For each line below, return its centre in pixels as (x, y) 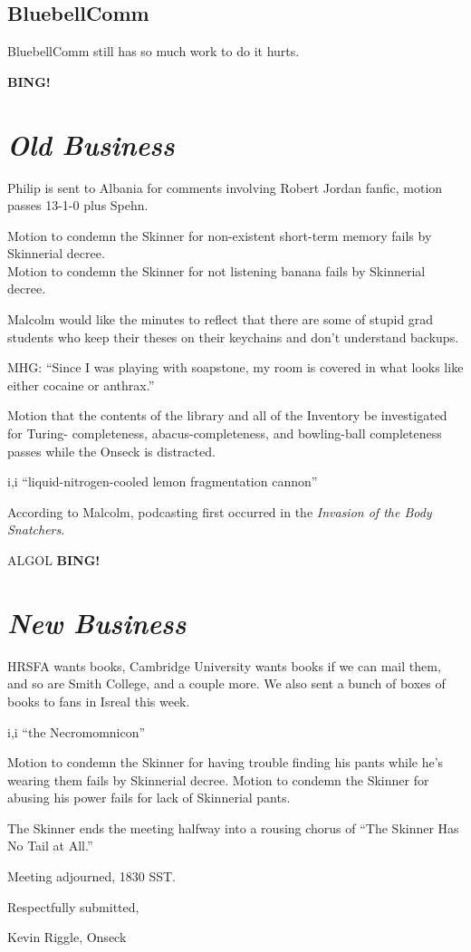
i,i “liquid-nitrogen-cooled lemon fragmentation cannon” (163, 481)
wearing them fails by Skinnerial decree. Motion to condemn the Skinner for (218, 779)
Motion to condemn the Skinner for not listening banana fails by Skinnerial (216, 270)
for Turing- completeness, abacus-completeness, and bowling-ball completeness (225, 433)
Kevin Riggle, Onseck (67, 937)
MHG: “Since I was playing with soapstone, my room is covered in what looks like (235, 367)
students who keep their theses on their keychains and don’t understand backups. (233, 337)
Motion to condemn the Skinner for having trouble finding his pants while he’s (226, 762)
